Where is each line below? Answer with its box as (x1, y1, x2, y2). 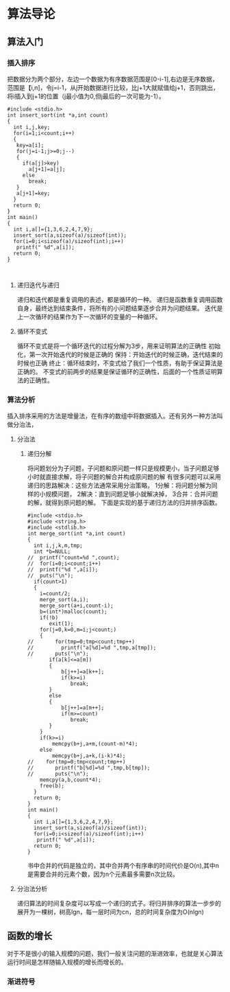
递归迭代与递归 (16, 281, 60, 289)
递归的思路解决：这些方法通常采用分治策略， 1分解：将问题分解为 (27, 481, 212, 489)
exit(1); (49, 621, 74, 627)
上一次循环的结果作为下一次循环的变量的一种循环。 (16, 312, 162, 321)
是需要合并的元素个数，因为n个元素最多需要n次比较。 (27, 870, 179, 879)
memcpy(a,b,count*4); (40, 776, 101, 783)
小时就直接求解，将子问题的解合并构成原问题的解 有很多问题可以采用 (27, 473, 221, 481)
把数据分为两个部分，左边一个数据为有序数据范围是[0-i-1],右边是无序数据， (7, 75, 219, 83)
